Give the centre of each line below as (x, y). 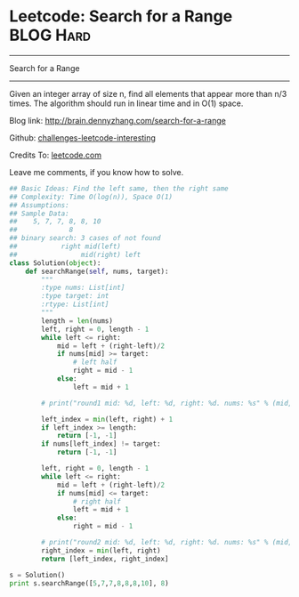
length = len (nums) (77, 321)
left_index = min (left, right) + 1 (107, 419)
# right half (97, 501)
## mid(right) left (75, 254)
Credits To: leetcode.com (56, 155)
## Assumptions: (39, 205)
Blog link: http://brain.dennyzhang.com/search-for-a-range (118, 120)
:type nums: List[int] (83, 288)
